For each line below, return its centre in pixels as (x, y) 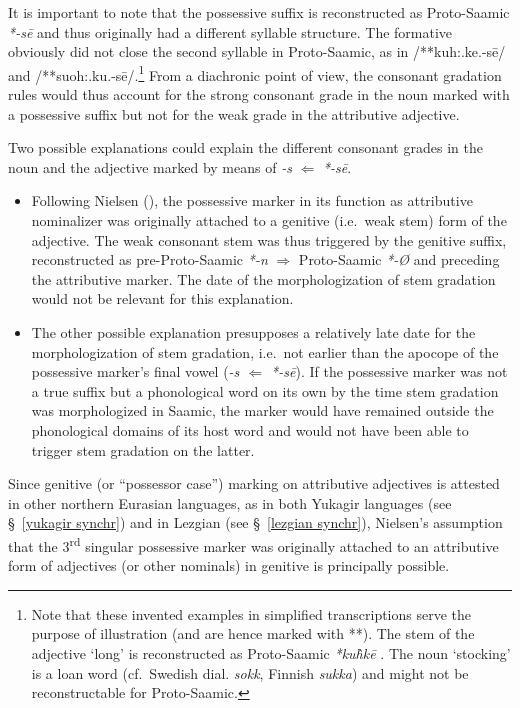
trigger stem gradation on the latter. (143, 449)
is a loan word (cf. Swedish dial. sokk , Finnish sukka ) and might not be (250, 672)
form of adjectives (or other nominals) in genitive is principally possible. (229, 565)
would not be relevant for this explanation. (162, 298)
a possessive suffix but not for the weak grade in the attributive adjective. (234, 113)
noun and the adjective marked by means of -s (150, 166)
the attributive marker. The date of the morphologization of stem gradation (263, 278)
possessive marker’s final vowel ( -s (135, 371)
